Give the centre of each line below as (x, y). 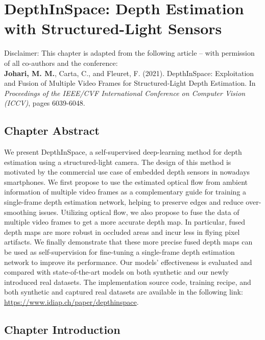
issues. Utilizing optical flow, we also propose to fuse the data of (139, 212)
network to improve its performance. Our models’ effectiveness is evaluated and (128, 262)
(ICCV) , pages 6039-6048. (45, 103)
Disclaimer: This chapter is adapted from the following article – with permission (129, 53)
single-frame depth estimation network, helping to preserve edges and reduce (124, 202)
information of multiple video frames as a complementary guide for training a (125, 192)
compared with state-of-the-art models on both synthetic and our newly (116, 272)
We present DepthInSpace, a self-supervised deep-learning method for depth (123, 152)
